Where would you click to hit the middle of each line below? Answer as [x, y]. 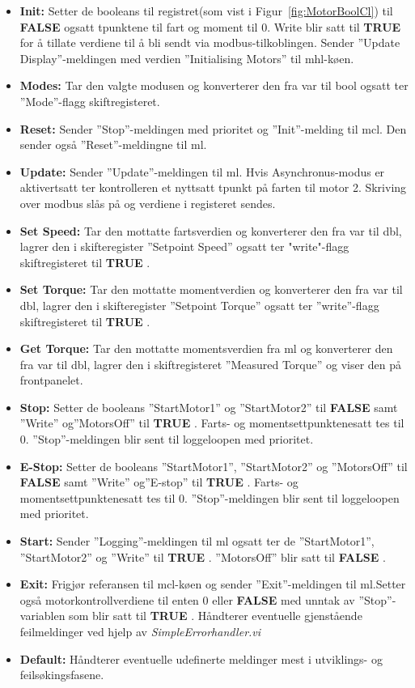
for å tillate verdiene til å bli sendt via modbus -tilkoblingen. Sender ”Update [210, 42]
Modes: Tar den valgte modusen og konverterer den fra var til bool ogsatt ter [214, 85]
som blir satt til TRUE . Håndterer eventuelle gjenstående [216, 616]
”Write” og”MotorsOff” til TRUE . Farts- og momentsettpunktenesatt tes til [212, 423]
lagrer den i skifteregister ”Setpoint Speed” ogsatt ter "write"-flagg [184, 246]
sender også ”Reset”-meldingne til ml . [113, 144]
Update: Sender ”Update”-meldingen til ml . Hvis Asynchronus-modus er [202, 171]
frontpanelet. [51, 380]
